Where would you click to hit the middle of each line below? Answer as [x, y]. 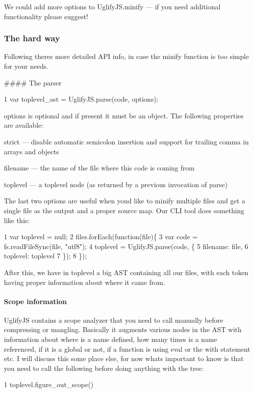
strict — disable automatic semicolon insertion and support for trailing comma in [127, 141]
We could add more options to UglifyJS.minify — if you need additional [112, 6]
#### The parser [33, 82]
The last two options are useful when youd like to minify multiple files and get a [125, 201]
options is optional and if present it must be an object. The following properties [124, 115]
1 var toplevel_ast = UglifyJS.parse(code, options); [81, 99]
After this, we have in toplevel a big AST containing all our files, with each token [126, 272]
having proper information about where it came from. [85, 282]
